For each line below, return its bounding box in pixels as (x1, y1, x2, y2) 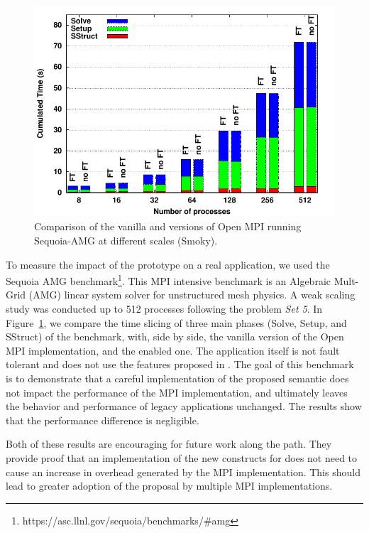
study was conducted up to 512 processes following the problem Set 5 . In (6, 301, 323, 316)
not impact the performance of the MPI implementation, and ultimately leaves (6, 384, 348, 399)
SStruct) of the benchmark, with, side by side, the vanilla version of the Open (6, 329, 344, 344)
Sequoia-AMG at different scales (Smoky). (34, 232, 218, 247)
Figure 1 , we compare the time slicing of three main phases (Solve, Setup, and (6, 315, 347, 330)
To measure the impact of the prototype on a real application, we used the (6, 257, 330, 271)
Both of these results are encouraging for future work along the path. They (6, 436, 332, 451)
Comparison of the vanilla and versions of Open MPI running (34, 219, 302, 234)
